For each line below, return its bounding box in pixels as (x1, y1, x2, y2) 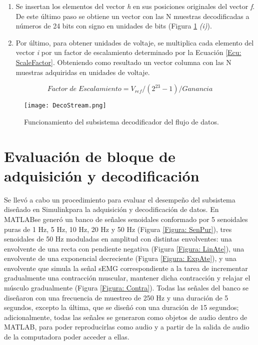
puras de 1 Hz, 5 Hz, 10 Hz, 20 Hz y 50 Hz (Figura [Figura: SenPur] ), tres (4, 223, 232, 234)
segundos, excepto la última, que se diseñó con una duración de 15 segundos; (4, 302, 239, 312)
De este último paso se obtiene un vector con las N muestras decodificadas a (15, 10, 249, 21)
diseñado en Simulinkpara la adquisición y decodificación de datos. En (4, 204, 219, 214)
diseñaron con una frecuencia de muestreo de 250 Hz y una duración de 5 (4, 292, 228, 302)
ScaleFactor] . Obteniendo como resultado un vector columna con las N (15, 56, 231, 67)
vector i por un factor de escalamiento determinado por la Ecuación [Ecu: (15, 47, 241, 57)
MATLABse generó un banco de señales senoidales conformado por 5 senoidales (4, 213, 248, 224)
